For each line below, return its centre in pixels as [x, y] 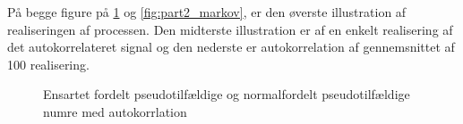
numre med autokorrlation [115, 111]
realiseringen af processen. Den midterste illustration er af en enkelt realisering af [230, 29]
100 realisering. [48, 64]
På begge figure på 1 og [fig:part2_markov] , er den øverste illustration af [207, 12]
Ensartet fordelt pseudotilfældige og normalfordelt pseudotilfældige [227, 94]
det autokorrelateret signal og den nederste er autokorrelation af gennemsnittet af [231, 47]
